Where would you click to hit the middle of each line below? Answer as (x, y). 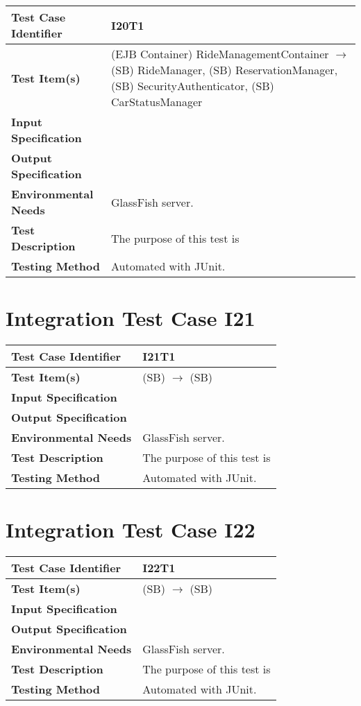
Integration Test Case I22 (131, 529)
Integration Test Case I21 (131, 318)
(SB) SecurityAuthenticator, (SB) (193, 86)
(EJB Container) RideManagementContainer (220, 54)
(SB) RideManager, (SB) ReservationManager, (225, 70)
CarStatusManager (157, 102)
